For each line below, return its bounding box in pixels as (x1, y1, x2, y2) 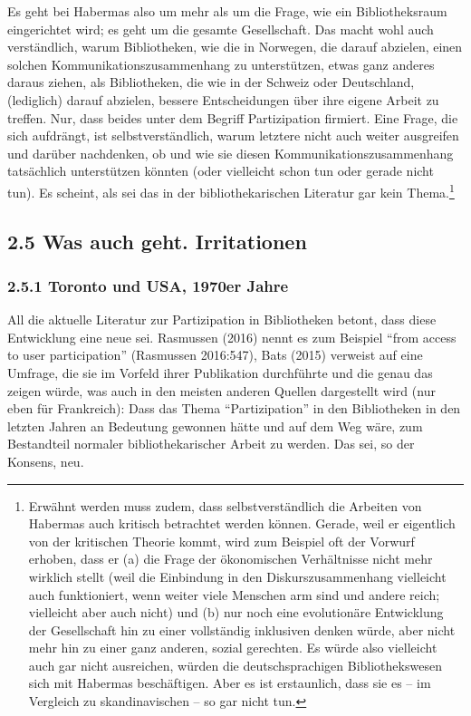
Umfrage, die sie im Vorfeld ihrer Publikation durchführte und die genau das (7, 363, 433, 382)
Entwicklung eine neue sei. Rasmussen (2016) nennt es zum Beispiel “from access (7, 327, 457, 346)
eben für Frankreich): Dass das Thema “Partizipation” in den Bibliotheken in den (7, 399, 461, 418)
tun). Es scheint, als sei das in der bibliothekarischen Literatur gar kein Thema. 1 (7, 179, 455, 201)
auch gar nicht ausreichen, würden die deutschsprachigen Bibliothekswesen (28, 655, 442, 674)
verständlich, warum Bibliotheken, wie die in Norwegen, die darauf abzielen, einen (7, 37, 463, 56)
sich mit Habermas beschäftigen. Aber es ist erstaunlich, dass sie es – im (28, 673, 431, 692)
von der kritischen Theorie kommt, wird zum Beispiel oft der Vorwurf (28, 531, 415, 550)
